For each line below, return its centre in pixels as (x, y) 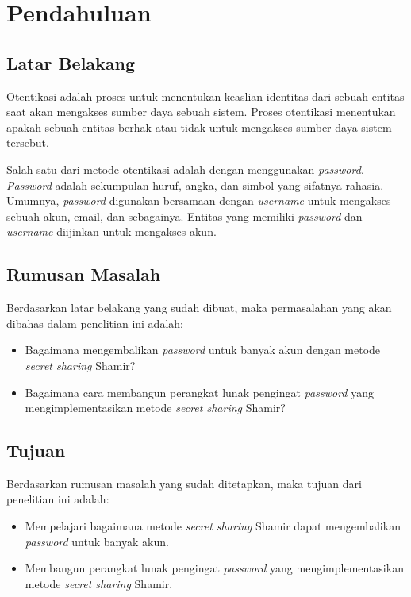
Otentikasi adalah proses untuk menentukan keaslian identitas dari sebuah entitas (205, 96)
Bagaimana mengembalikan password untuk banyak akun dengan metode (203, 350)
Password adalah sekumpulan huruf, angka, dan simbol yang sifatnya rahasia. (195, 185)
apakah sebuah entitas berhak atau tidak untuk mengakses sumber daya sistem (199, 127)
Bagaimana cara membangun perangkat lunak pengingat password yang (199, 392)
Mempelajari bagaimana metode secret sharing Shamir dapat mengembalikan (213, 526)
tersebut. (28, 143)
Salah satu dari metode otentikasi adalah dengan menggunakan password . (185, 169)
